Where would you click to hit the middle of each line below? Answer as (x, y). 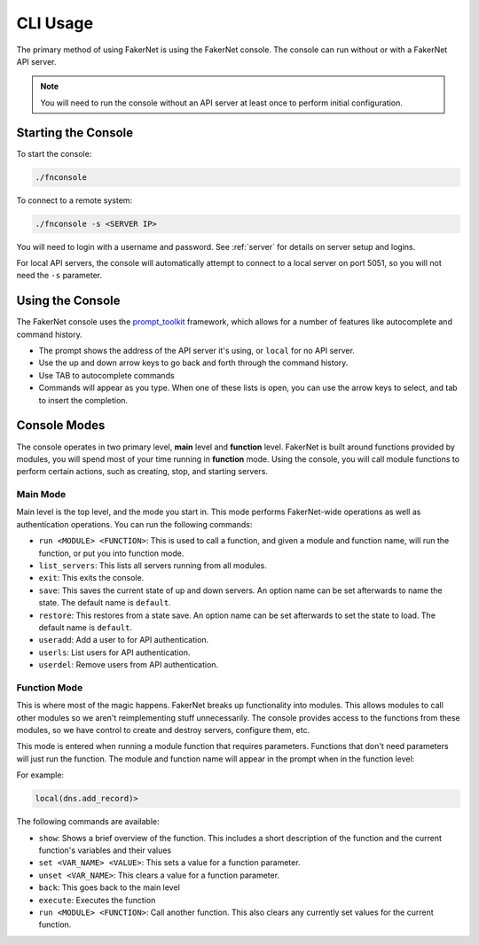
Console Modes (61, 426)
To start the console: (54, 153)
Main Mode (41, 495)
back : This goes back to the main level (110, 887)
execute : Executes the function (97, 900)
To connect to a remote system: (75, 200)
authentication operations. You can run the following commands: (134, 524)
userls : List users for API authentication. (114, 652)
